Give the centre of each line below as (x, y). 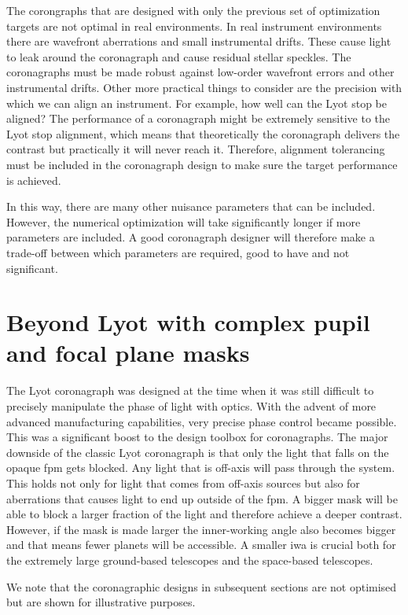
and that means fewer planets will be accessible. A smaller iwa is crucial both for (201, 545)
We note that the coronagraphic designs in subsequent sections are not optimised (202, 586)
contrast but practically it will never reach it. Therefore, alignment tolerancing (196, 149)
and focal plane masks (128, 353)
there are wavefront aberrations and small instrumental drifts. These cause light (199, 41)
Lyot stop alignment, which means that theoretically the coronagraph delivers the (203, 133)
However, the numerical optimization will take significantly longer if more (184, 221)
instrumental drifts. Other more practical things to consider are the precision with (204, 87)
